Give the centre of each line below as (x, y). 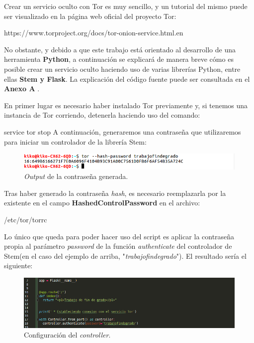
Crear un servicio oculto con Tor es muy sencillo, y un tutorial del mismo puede (126, 6)
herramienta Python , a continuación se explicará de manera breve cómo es (119, 59)
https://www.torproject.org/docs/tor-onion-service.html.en (94, 33)
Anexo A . (22, 88)
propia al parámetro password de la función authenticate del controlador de (118, 246)
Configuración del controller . (67, 335)
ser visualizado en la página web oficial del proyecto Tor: (90, 16)
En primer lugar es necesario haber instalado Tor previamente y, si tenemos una (126, 105)
